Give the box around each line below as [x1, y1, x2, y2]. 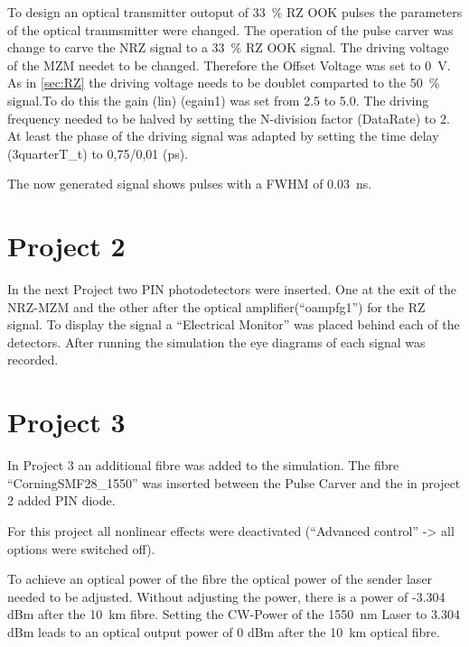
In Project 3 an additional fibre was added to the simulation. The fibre [7, 456, 399, 475]
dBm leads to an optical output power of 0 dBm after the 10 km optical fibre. [7, 622, 440, 641]
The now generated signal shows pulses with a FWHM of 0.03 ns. [7, 174, 372, 193]
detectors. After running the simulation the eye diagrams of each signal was [7, 332, 426, 351]
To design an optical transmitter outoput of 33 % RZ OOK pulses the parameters [7, 3, 463, 21]
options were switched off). [7, 539, 155, 558]
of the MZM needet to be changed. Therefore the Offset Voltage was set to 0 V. [7, 55, 451, 74]
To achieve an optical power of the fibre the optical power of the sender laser [7, 569, 433, 588]
